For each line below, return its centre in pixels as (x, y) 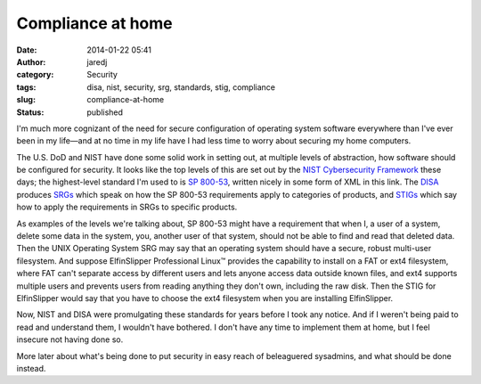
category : (35, 75)
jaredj (97, 61)
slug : (26, 100)
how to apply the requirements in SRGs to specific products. (127, 207)
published (105, 112)
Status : (30, 112)
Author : (31, 61)
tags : (26, 87)
